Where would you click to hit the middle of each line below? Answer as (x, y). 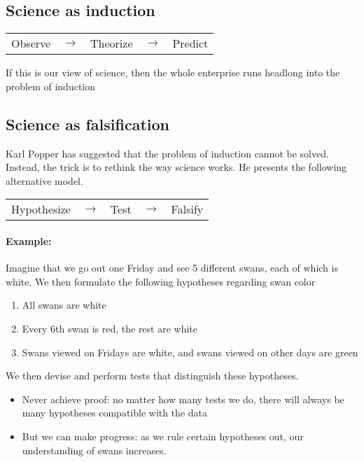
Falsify (187, 209)
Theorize (112, 43)
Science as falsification (88, 124)
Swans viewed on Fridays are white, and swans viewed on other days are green (190, 352)
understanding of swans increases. (94, 450)
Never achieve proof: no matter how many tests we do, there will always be (183, 399)
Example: (29, 240)
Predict (190, 43)
